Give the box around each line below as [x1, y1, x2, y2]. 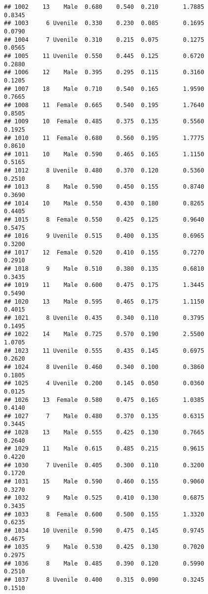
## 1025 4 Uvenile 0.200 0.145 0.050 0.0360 [4, 380, 205, 387]
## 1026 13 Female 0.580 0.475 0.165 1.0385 [4, 396, 205, 403]
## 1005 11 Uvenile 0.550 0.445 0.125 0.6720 [4, 52, 205, 59]
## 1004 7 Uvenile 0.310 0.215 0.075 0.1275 [4, 36, 205, 43]
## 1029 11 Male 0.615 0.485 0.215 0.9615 [4, 445, 205, 453]
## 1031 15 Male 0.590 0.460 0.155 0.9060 [4, 478, 205, 485]
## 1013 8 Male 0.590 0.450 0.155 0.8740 [4, 183, 205, 191]
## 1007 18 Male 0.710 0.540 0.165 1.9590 [4, 85, 205, 92]
